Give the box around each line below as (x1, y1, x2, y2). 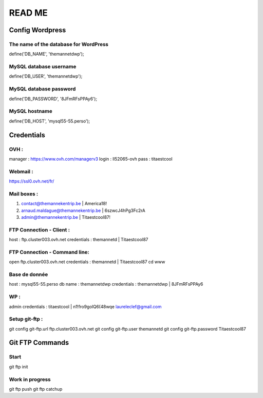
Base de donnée (9, 271, 48, 278)
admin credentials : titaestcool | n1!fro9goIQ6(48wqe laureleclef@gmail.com (9, 303, 162, 310)
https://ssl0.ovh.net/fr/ (9, 178, 55, 184)
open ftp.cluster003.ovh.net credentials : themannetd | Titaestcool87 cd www (9, 259, 166, 265)
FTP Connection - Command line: (9, 249, 90, 255)
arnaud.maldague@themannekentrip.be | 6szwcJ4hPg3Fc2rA (21, 208, 146, 213)
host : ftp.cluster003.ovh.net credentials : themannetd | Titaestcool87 (9, 237, 149, 243)
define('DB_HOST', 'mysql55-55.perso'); (9, 118, 90, 124)
